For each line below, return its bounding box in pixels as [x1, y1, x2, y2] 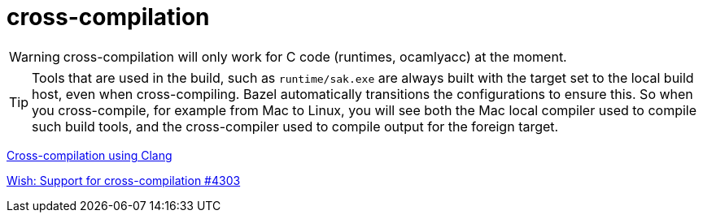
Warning [9, 48, 60, 65]
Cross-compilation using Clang [7, 148, 172, 162]
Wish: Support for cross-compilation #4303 [7, 173, 241, 187]
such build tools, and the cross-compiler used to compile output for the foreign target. [32, 118, 559, 135]
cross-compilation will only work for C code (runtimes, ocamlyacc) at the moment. [63, 48, 567, 65]
